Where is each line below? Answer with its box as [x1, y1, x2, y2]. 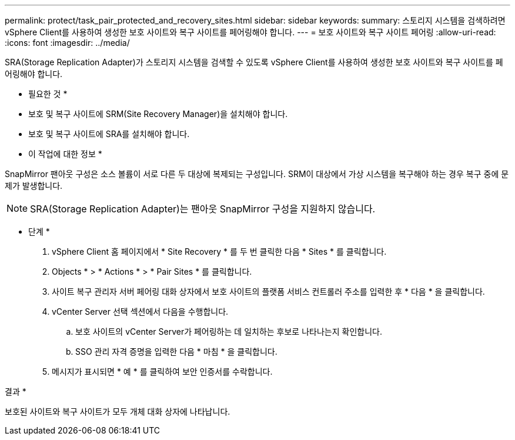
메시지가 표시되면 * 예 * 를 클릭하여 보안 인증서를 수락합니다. [52, 366, 273, 376]
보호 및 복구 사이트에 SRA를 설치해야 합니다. [28, 129, 190, 139]
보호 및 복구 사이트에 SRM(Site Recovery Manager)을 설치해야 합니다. [28, 109, 288, 119]
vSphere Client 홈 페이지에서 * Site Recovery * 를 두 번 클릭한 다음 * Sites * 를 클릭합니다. [52, 246, 387, 256]
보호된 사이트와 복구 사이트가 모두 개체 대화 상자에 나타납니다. [5, 406, 230, 416]
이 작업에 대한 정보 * [28, 149, 102, 159]
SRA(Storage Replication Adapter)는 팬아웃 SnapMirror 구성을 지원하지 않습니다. [30, 203, 376, 215]
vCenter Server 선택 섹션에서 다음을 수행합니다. [52, 306, 229, 316]
